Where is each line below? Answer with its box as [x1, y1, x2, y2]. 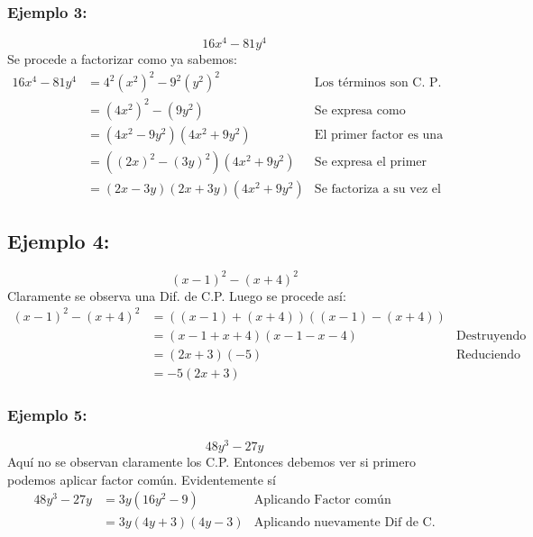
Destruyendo [455, 329, 527, 342]
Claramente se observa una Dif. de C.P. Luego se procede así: [7, 286, 346, 305]
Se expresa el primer [314, 156, 427, 168]
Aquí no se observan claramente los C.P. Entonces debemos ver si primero [7, 452, 416, 471]
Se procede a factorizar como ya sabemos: [7, 50, 237, 68]
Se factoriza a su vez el [314, 183, 441, 196]
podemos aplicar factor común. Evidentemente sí [7, 469, 276, 488]
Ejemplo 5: [7, 403, 87, 425]
